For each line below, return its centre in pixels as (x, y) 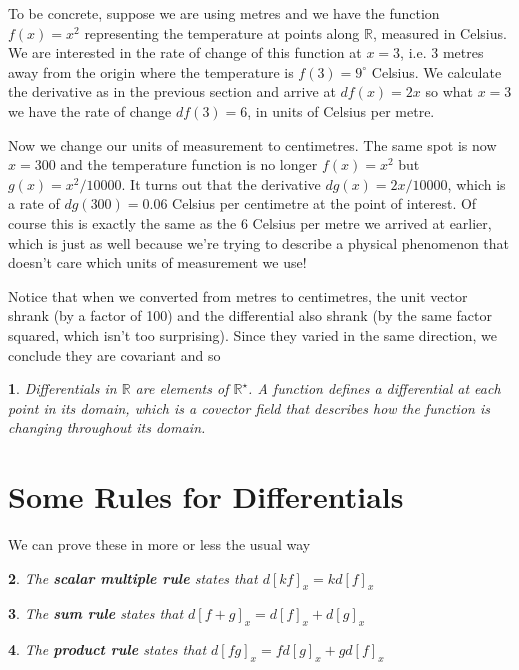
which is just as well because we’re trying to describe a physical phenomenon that (259, 242)
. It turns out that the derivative (221, 183)
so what (449, 91)
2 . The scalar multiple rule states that (133, 577)
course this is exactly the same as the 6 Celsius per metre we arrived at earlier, (250, 222)
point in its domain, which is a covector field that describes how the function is (249, 407)
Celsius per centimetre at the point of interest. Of (324, 203)
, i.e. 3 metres (442, 52)
